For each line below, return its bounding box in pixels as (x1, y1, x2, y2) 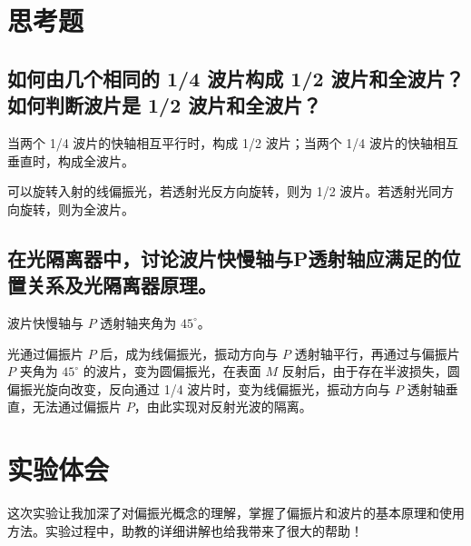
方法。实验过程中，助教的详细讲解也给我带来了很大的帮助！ (7, 521, 363, 540)
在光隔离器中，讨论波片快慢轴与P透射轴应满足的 (7, 243, 442, 272)
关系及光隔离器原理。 (25, 271, 217, 299)
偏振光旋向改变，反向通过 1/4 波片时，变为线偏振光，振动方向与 (7, 379, 391, 398)
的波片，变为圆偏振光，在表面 (83, 362, 261, 381)
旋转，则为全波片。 (19, 199, 134, 218)
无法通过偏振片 (32, 397, 122, 416)
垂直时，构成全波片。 (7, 151, 134, 170)
